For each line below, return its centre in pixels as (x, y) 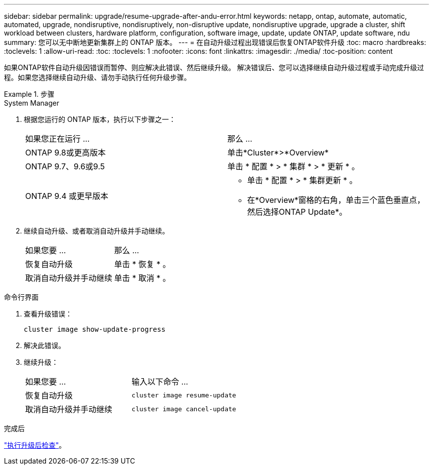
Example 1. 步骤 (29, 94)
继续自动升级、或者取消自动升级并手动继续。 (96, 231)
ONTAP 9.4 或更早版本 (67, 196)
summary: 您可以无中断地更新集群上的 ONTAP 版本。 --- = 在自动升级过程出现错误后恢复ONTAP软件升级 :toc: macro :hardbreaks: (215, 42)
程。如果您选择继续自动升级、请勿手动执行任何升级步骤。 (97, 77)
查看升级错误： (48, 314)
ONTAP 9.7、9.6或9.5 (65, 166)
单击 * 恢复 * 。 (143, 264)
